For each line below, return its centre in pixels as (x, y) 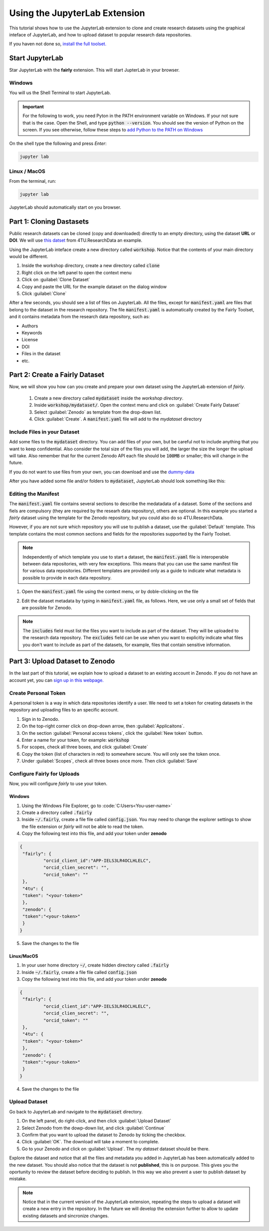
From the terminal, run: (33, 181)
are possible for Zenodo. (47, 607)
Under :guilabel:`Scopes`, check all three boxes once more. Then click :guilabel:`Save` (110, 761)
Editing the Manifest (34, 494)
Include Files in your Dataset (44, 432)
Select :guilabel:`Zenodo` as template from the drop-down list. (98, 412)
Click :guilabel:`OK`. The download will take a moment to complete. (90, 1142)
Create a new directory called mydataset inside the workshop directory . (109, 398)
